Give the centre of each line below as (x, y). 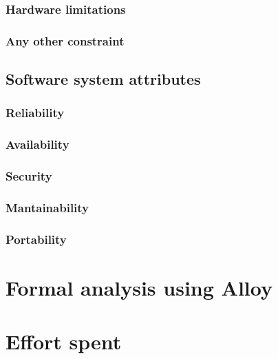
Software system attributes (103, 79)
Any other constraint (65, 40)
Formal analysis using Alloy (139, 287)
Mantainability (47, 207)
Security (29, 176)
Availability (38, 144)
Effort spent (64, 341)
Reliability (35, 113)
